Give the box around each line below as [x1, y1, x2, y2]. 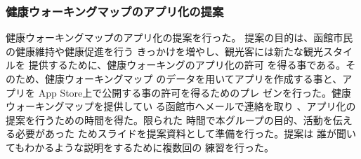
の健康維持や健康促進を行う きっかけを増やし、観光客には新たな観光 [6, 43, 324, 58]
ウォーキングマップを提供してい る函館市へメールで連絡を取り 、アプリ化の [6, 99, 356, 113]
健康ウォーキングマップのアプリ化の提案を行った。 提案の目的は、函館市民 [6, 30, 353, 45]
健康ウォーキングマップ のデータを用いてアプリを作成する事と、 [44, 71, 343, 85]
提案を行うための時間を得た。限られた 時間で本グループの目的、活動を [6, 112, 333, 127]
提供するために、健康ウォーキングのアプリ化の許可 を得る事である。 [28, 57, 346, 72]
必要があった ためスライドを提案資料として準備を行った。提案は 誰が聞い [15, 126, 356, 141]
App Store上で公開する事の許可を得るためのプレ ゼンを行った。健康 [38, 85, 351, 99]
